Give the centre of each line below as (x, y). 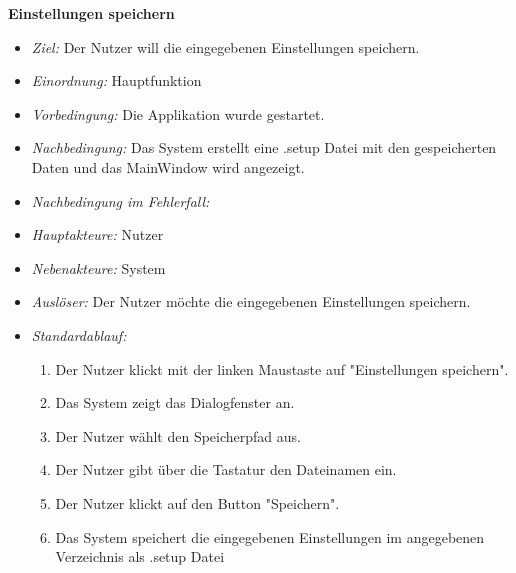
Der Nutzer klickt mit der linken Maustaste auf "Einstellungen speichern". (282, 368)
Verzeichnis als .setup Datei (140, 556)
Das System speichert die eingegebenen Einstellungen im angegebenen (270, 536)
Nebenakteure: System (98, 267)
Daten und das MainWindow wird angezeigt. (168, 166)
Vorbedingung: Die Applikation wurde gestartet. (178, 113)
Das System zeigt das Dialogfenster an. (175, 402)
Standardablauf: (79, 334)
